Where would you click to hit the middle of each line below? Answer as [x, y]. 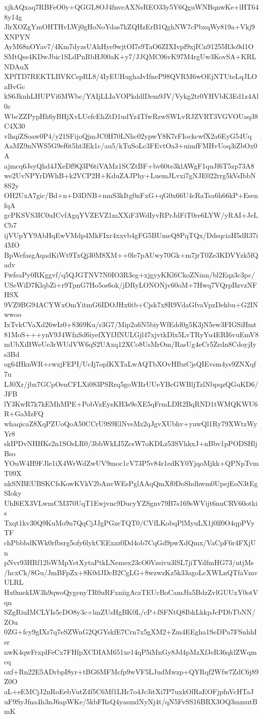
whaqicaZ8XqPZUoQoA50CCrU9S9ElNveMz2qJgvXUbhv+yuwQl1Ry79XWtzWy [131, 423]
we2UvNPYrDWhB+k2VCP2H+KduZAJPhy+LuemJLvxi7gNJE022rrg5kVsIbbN [130, 175]
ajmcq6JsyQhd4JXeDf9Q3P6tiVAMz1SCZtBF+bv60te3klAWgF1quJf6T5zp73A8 [129, 165]
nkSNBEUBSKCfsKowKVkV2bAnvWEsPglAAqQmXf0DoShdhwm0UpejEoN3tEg [131, 483]
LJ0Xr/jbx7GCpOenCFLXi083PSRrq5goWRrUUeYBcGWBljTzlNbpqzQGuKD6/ [131, 384]
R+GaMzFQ [24, 413]
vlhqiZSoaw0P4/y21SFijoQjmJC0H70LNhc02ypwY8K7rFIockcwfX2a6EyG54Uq [128, 135]
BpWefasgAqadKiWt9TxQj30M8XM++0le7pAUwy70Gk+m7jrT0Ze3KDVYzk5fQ [131, 254]
